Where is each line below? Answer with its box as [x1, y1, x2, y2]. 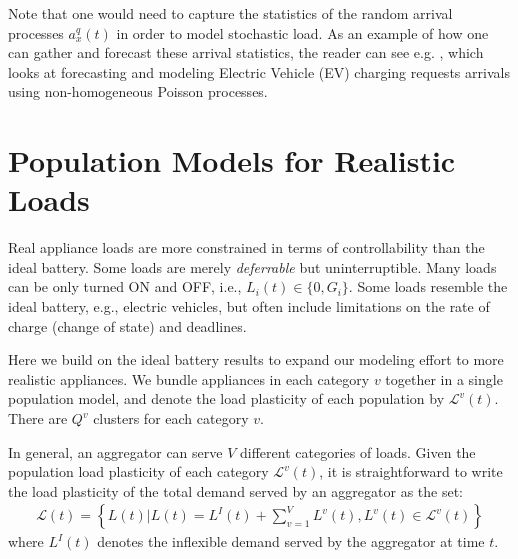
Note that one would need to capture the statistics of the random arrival [8, 3, 453, 23]
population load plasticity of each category [8, 461, 269, 482]
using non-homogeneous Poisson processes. [8, 81, 268, 102]
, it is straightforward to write [319, 461, 503, 482]
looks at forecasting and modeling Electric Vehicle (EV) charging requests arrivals [8, 61, 510, 82]
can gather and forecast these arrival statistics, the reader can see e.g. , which [8, 42, 484, 63]
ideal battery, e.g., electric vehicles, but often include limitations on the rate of [8, 296, 490, 317]
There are [8, 408, 68, 429]
